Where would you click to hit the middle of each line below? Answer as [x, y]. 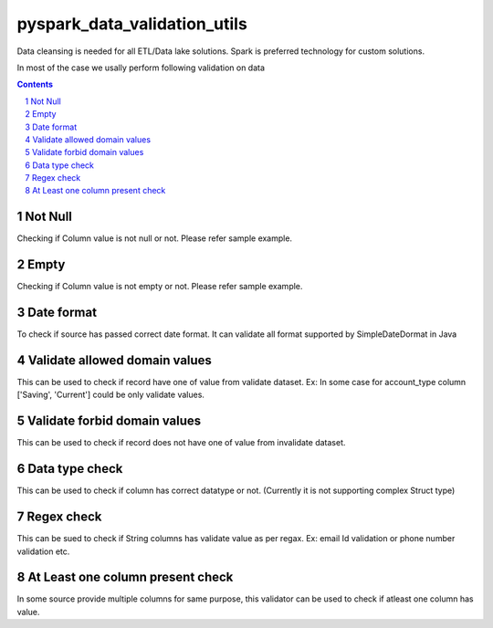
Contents [35, 84]
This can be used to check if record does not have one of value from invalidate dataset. [181, 443]
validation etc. [43, 551]
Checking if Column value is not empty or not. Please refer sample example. [160, 287]
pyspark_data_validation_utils [132, 24]
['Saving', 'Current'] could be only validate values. [111, 395]
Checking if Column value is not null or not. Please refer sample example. [154, 238]
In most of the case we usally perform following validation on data [141, 68]
